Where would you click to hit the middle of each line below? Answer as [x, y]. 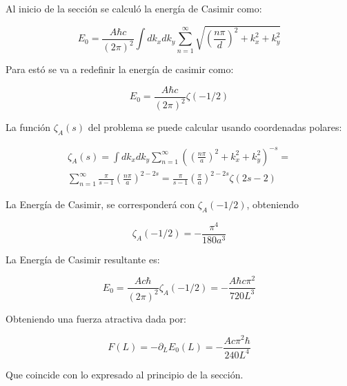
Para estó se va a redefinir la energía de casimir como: [120, 69]
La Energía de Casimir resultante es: [83, 259]
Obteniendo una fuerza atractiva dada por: [96, 318]
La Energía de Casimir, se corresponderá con [100, 204]
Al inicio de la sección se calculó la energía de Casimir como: [134, 8]
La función [28, 127]
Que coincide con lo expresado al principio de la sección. [125, 374]
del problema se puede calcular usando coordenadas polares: [215, 127]
